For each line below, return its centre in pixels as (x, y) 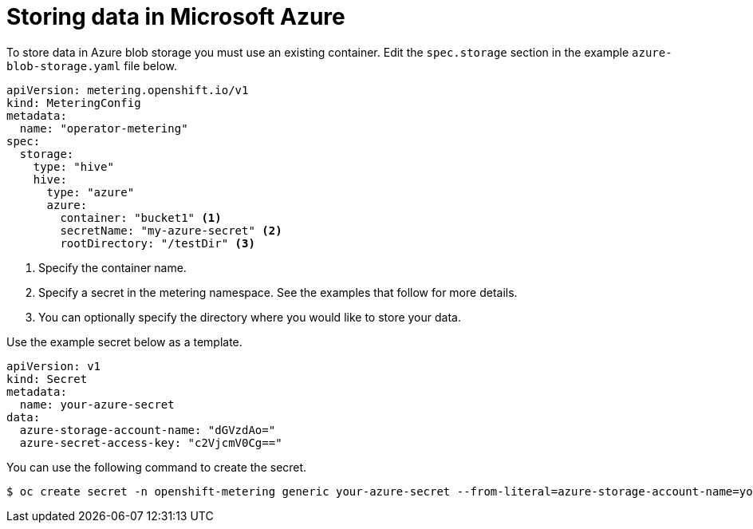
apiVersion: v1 (54, 366)
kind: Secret (47, 379)
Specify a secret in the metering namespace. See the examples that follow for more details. (278, 292)
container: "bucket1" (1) (141, 217)
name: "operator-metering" (104, 128)
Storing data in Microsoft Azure (176, 17)
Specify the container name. (112, 267)
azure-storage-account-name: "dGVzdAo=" (148, 430)
